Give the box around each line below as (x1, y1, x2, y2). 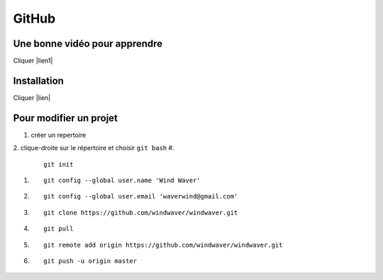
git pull (43, 225, 74, 233)
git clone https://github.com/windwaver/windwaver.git (43, 208, 238, 216)
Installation (13, 74, 64, 86)
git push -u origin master (43, 257, 138, 265)
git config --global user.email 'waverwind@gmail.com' (43, 192, 238, 201)
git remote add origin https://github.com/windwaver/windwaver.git (43, 241, 283, 249)
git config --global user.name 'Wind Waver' (43, 177, 201, 184)
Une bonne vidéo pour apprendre (13, 38, 163, 50)
